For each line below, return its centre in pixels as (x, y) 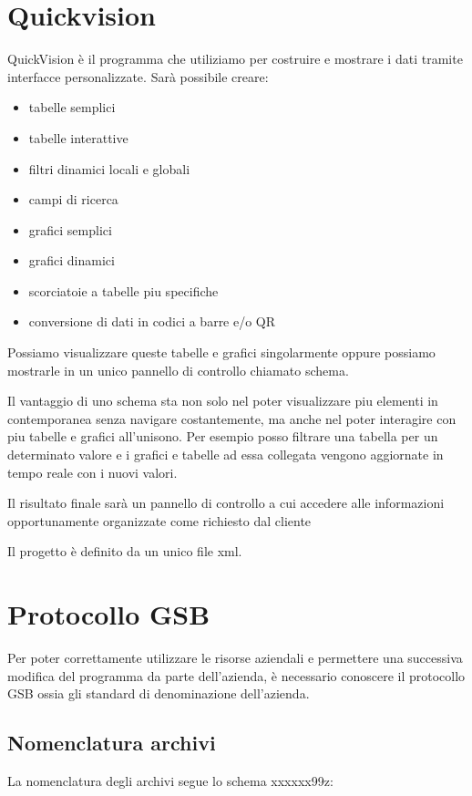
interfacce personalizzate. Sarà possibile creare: (138, 76)
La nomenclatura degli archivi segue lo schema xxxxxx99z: (170, 781)
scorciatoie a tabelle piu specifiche (123, 290)
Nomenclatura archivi (112, 743)
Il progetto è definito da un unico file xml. (125, 551)
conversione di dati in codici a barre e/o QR (152, 321)
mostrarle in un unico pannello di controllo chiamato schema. (178, 370)
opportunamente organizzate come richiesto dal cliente (159, 520)
